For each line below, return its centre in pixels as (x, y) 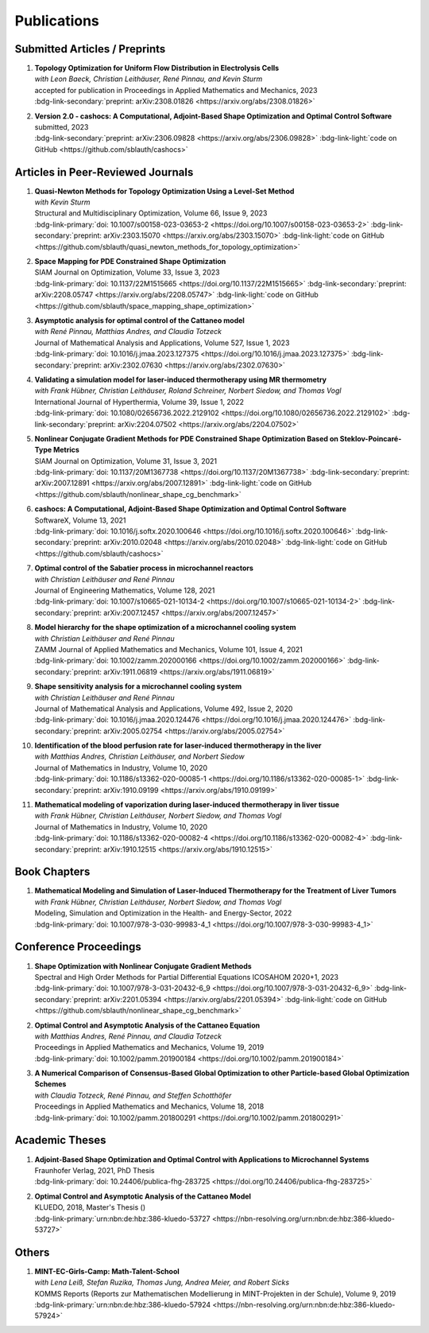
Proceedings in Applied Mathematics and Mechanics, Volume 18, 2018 (149, 1106)
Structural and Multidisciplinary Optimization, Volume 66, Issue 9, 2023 (151, 213)
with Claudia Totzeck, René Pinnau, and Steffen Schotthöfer (133, 1095)
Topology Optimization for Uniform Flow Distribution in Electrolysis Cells (157, 68)
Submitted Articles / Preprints (90, 49)
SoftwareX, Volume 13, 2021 (80, 520)
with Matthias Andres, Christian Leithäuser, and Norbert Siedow (140, 756)
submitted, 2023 (62, 127)
